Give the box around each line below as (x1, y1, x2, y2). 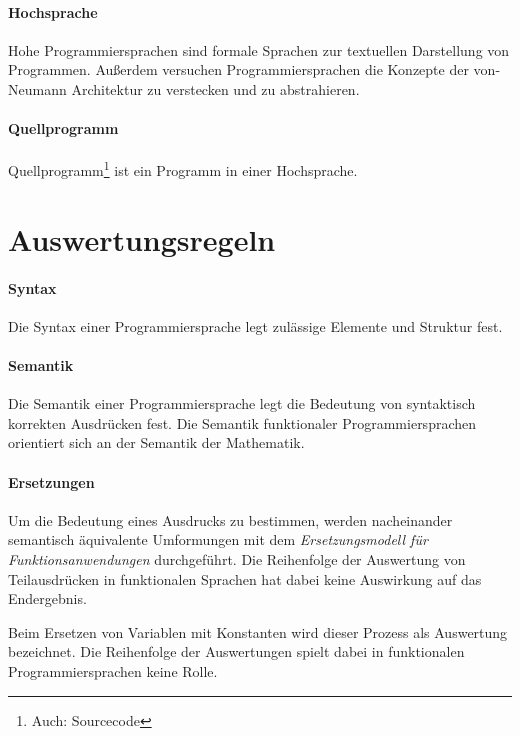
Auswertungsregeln (8, 218, 276, 259)
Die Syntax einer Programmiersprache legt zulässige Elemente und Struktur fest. (8, 315, 503, 336)
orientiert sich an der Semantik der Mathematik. (8, 432, 305, 453)
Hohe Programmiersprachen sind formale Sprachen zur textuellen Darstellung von (8, 39, 510, 60)
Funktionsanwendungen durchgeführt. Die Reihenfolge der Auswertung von (8, 548, 466, 569)
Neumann (8, 78, 67, 99)
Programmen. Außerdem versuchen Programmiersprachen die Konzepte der (8, 59, 469, 80)
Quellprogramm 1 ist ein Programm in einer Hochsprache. (8, 157, 358, 181)
